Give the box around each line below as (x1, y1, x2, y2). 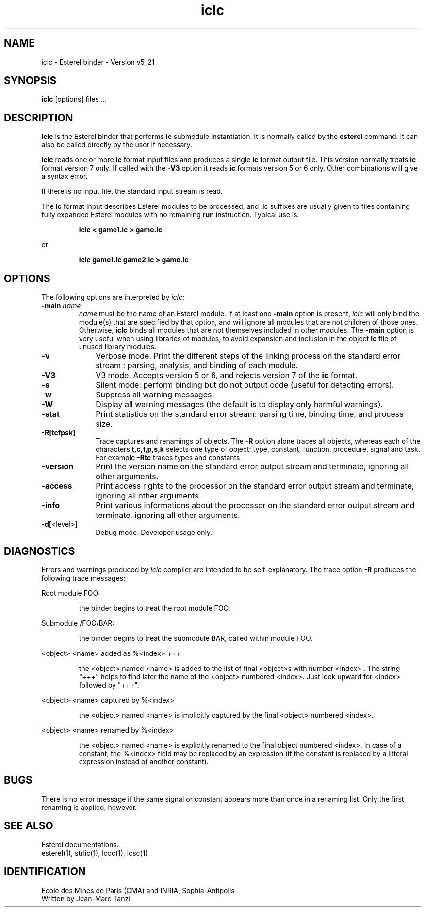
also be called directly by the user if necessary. (41, 140, 193, 149)
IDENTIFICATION (4, 865, 86, 878)
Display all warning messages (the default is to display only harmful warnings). (96, 399, 383, 410)
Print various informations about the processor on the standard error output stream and (96, 500, 415, 511)
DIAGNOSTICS (4, 545, 75, 557)
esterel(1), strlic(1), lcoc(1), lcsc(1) (41, 848, 148, 857)
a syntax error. (41, 172, 88, 181)
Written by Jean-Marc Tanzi (41, 894, 131, 903)
